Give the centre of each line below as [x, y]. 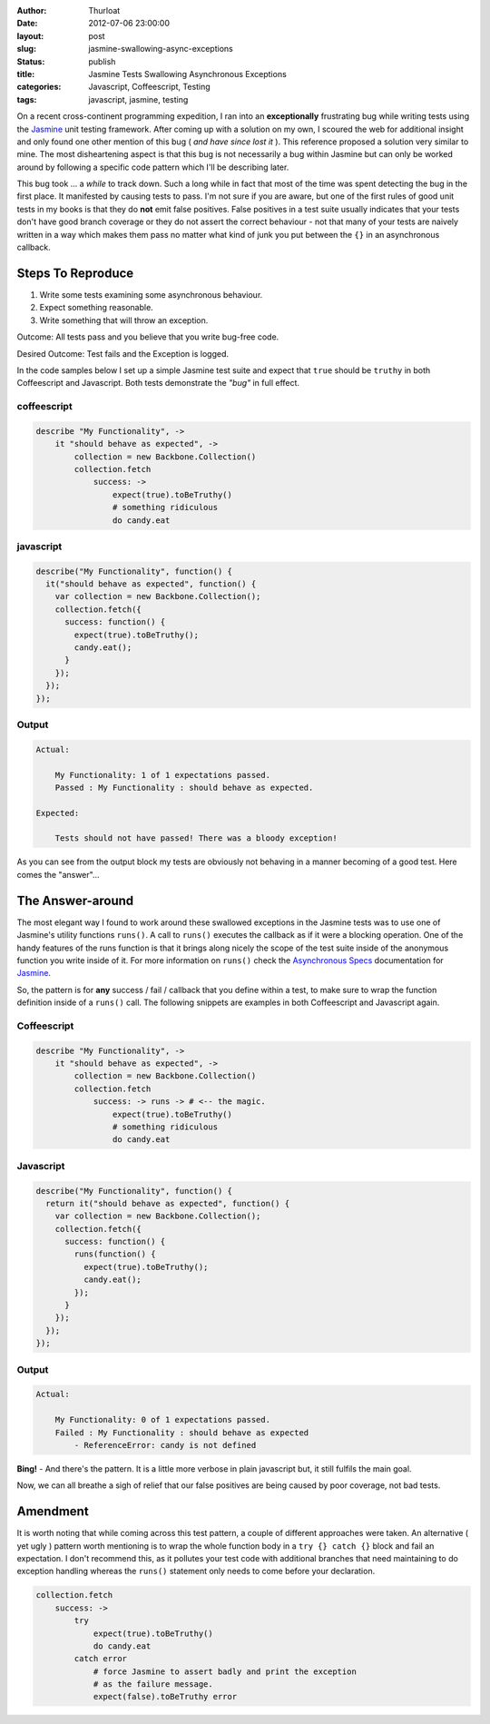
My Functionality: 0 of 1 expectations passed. [163, 1420]
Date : [27, 24]
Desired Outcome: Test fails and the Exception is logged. [123, 353]
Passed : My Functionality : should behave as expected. [184, 787]
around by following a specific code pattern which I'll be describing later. [153, 167]
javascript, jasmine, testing [138, 99]
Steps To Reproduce [75, 273]
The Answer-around [75, 900]
